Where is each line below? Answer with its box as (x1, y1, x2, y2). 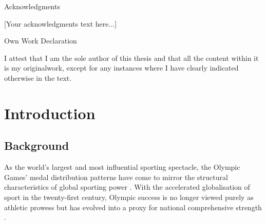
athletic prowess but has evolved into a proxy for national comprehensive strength (4, 201, 262, 212)
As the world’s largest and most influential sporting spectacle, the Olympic (4, 162, 240, 172)
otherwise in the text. (4, 72, 72, 83)
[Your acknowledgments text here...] (4, 18, 117, 29)
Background (4, 138, 69, 153)
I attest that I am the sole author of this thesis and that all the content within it (4, 52, 259, 63)
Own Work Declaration (4, 35, 77, 46)
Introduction (4, 102, 96, 123)
